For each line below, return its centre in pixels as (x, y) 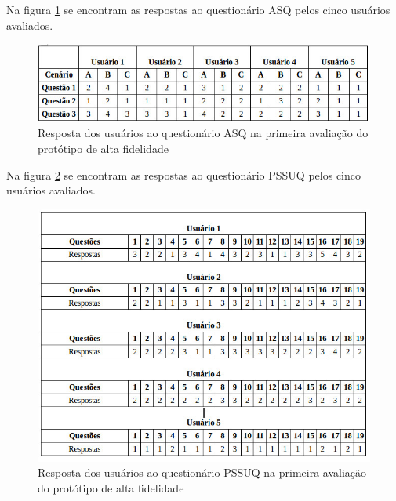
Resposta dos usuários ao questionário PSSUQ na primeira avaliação (202, 472)
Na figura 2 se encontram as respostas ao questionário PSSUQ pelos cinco (183, 174)
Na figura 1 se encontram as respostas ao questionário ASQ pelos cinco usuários (198, 9)
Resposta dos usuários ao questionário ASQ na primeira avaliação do (203, 133)
